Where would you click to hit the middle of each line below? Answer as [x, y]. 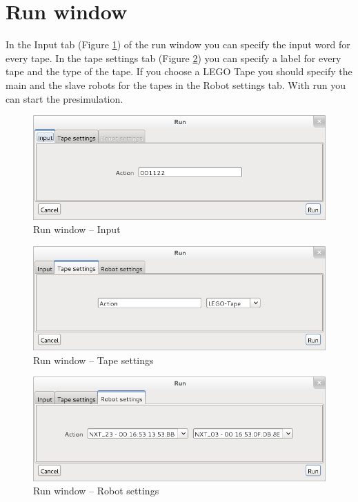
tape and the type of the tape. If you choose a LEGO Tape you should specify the [179, 71]
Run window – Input [77, 229]
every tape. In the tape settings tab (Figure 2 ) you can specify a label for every [173, 58]
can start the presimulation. [64, 98]
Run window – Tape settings [93, 360]
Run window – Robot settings [96, 491]
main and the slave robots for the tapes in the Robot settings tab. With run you [176, 84]
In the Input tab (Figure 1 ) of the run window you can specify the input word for [178, 44]
